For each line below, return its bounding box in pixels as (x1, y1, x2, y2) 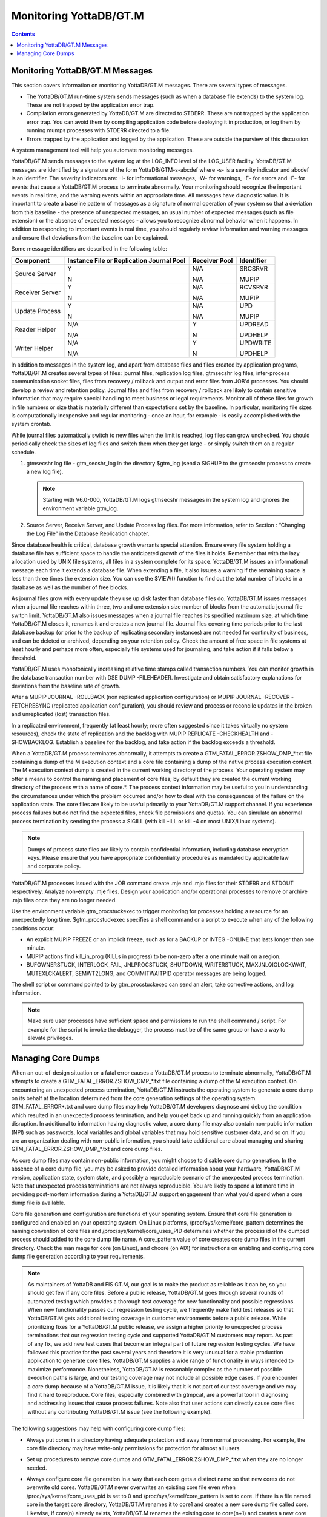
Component (15, 256, 50, 265)
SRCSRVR (239, 264, 268, 272)
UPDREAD (239, 320, 269, 328)
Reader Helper (15, 325, 57, 334)
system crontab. (11, 421, 52, 428)
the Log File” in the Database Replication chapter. (26, 530, 150, 537)
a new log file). (26, 468, 64, 476)
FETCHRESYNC (11, 701, 51, 709)
